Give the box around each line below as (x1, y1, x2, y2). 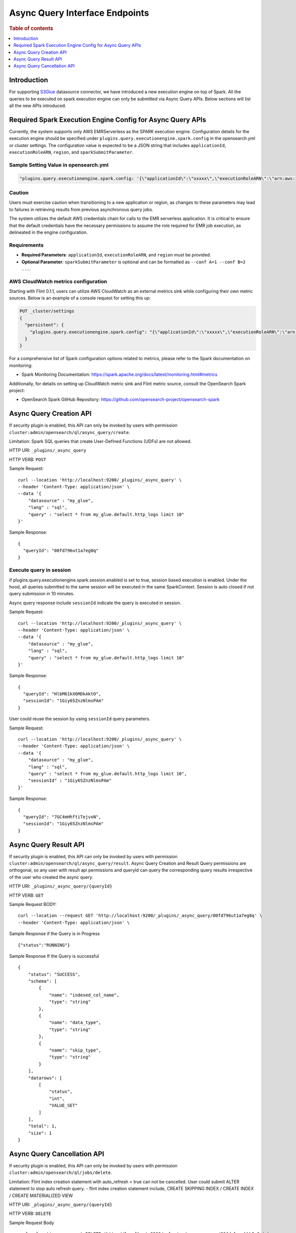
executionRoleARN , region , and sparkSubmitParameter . (9, 149, 134, 155)
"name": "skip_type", (49, 1048, 101, 1053)
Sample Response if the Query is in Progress (9, 931, 100, 937)
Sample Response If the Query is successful (9, 953, 99, 959)
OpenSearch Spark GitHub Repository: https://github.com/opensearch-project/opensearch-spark (21, 397, 220, 402)
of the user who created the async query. (9, 874, 93, 880)
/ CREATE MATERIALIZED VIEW (9, 1193, 74, 1198)
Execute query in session (9, 567, 71, 574)
